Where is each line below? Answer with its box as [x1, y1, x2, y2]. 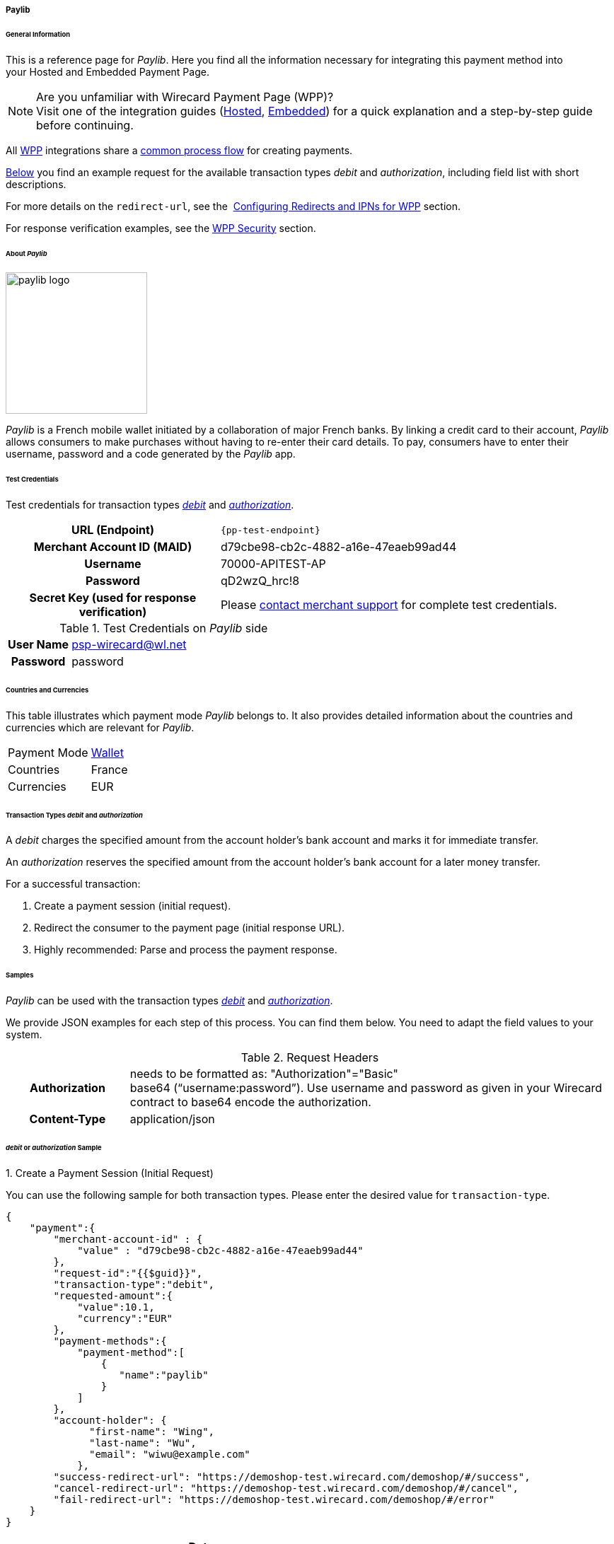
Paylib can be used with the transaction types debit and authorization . [6, 994, 333, 1007]
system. [6, 1028, 42, 1041]
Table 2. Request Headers [241, 1050, 379, 1065]
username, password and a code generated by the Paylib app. [6, 448, 296, 460]
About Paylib [6, 249, 47, 257]
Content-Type [29, 1112, 106, 1127]
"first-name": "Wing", [89, 1425, 215, 1437]
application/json [129, 1112, 215, 1127]
